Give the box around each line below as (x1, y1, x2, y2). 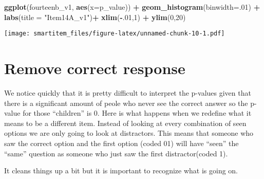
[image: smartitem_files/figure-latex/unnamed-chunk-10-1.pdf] (4, 30, 225, 38)
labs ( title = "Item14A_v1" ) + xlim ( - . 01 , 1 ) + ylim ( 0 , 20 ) (4, 11, 186, 22)
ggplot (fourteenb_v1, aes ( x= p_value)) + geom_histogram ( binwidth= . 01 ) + (4, 2, 260, 12)
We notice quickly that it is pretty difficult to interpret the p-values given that (4, 87, 251, 98)
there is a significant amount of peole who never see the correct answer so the (4, 97, 248, 108)
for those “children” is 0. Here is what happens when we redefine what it (23, 108, 252, 118)
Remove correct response (4, 58, 185, 79)
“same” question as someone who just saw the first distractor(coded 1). (4, 148, 228, 158)
